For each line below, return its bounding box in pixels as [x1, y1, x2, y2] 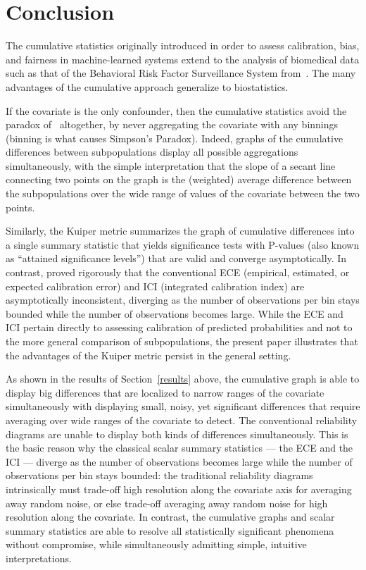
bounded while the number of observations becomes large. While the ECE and [6, 306, 343, 321]
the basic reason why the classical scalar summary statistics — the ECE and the [6, 440, 353, 455]
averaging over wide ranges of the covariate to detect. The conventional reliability [6, 412, 358, 427]
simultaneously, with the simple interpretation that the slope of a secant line [6, 158, 336, 173]
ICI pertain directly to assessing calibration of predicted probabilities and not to [6, 320, 353, 335]
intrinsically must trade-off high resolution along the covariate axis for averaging [6, 481, 352, 496]
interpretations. [6, 550, 72, 565]
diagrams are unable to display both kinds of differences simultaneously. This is [6, 426, 348, 441]
